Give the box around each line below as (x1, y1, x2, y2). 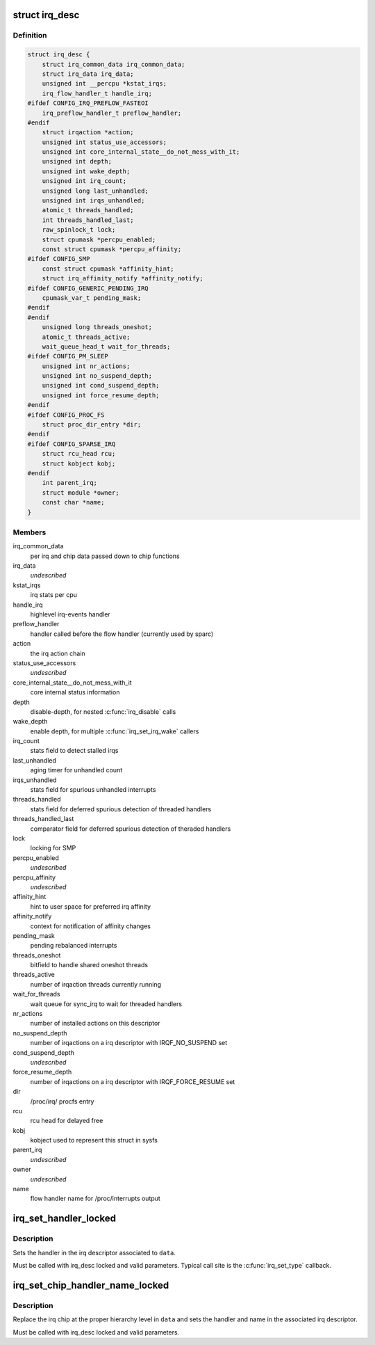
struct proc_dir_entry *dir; (42, 421, 142, 429)
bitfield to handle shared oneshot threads (30, 961, 149, 969)
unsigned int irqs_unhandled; (42, 197, 145, 205)
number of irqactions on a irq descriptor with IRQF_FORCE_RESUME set (30, 1077, 235, 1085)
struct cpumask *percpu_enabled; (42, 235, 156, 244)
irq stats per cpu (30, 591, 78, 599)
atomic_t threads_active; (42, 333, 131, 341)
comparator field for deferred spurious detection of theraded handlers (30, 825, 231, 833)
